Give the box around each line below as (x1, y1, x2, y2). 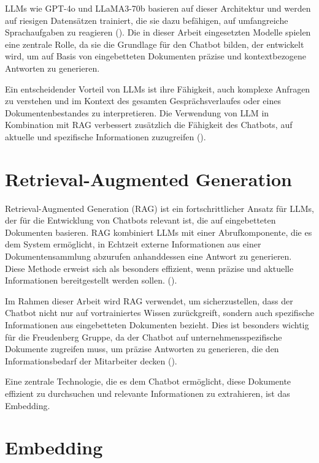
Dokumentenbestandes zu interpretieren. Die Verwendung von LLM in (5, 106, 269, 119)
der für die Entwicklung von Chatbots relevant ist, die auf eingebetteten (5, 214, 276, 227)
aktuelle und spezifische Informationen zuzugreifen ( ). (5, 130, 206, 143)
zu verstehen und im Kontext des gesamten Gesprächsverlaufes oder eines (5, 94, 281, 107)
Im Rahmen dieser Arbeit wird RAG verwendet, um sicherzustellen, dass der (5, 294, 293, 307)
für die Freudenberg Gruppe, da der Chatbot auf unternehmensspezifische (5, 330, 282, 343)
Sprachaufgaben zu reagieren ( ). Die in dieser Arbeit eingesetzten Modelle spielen (5, 26, 311, 39)
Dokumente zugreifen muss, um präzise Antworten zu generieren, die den (5, 342, 279, 355)
